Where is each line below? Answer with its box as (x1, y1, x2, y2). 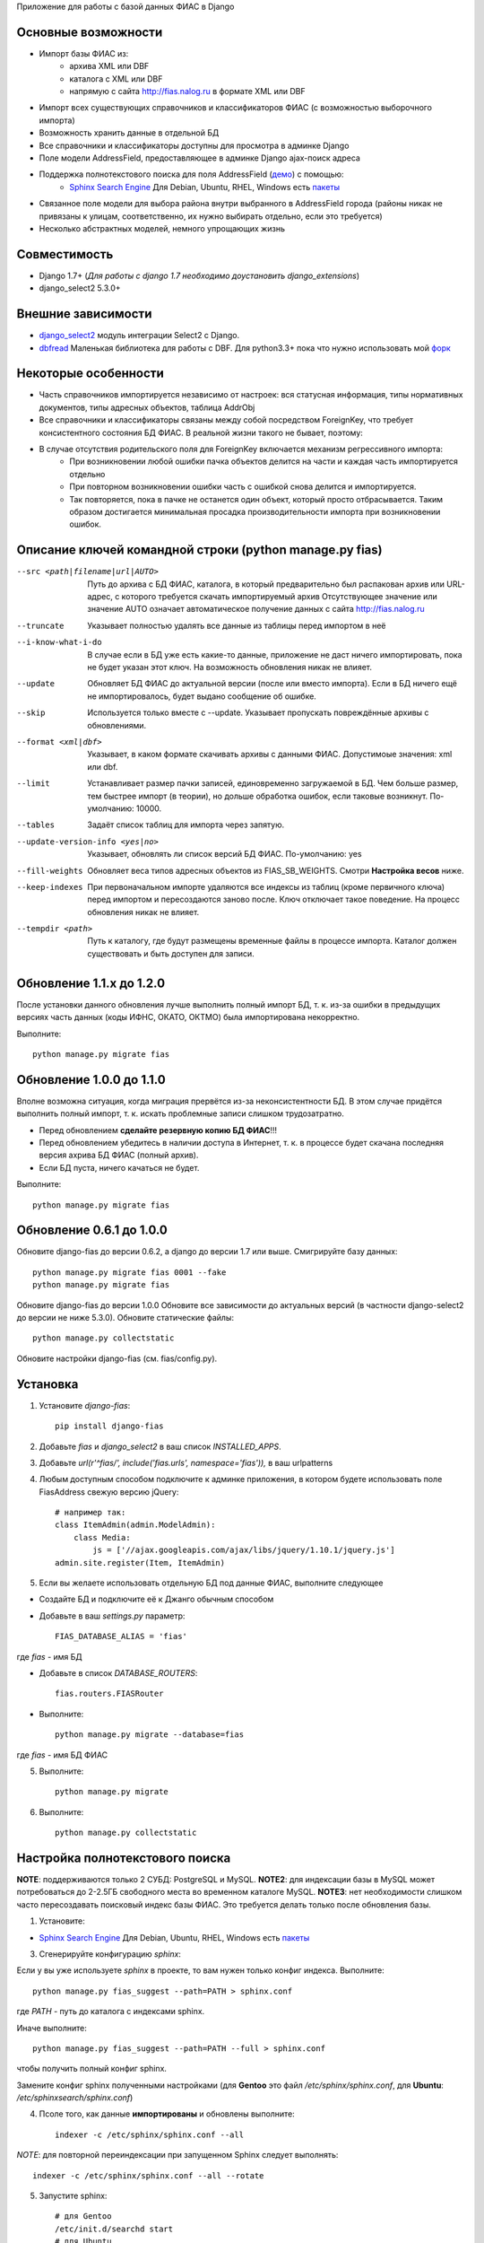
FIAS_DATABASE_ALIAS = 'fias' (55, 1631, 188, 1642)
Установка (16, 1376, 79, 1392)
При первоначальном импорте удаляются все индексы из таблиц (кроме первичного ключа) (87, 881, 445, 892)
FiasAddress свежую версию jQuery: (39, 1486, 179, 1497)
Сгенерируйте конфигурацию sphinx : (39, 1948, 181, 1959)
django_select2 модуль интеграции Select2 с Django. (39, 330, 240, 341)
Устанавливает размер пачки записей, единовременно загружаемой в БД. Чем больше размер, (87, 778, 459, 789)
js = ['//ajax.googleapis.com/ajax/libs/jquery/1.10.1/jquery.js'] (92, 1545, 395, 1556)
